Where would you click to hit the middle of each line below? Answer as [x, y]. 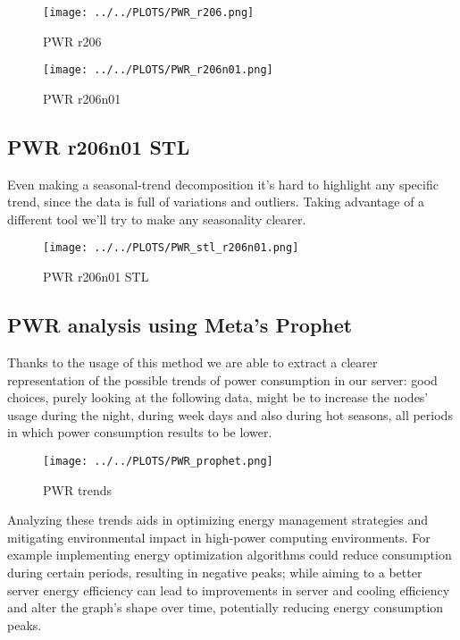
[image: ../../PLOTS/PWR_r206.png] [149, 13]
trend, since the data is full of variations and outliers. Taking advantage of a [216, 202]
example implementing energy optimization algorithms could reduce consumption [230, 555]
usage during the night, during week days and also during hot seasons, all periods [230, 414]
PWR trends [78, 489]
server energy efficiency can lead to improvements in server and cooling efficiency [229, 589]
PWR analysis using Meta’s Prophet [180, 325]
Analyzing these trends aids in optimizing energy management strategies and [218, 520]
